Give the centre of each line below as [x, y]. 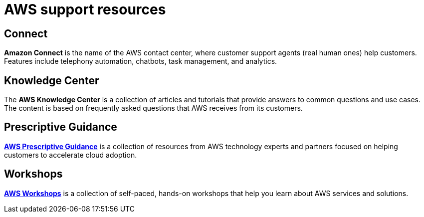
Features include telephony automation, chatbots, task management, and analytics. [141, 61]
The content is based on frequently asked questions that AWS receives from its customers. [153, 108]
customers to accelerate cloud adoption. [71, 155]
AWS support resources [85, 9]
